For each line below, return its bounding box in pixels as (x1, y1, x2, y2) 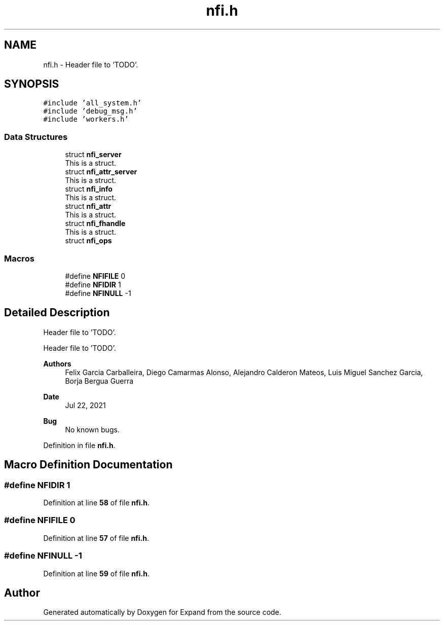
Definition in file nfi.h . (43, 440, 116, 450)
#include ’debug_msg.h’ (43, 107, 137, 116)
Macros (4, 253, 34, 264)
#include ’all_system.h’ (43, 99, 142, 107)
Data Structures (4, 131, 68, 142)
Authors (43, 359, 71, 368)
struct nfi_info (65, 185, 113, 194)
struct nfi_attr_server (65, 167, 137, 176)
